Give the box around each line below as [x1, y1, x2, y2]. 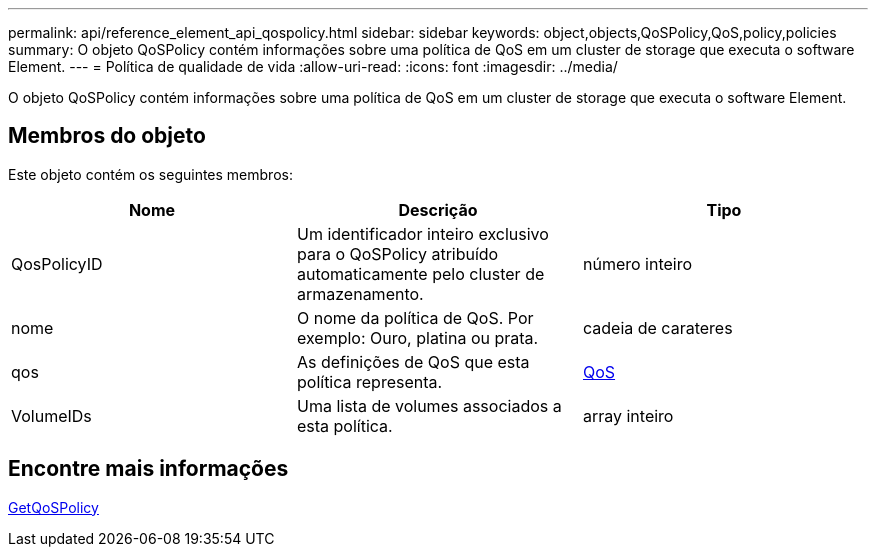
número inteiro [582, 253, 693, 274]
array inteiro [582, 405, 674, 426]
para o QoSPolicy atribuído [296, 243, 499, 264]
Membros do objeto [8, 123, 206, 149]
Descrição [398, 199, 478, 220]
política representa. [296, 371, 443, 392]
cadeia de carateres [582, 317, 733, 338]
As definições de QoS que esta [296, 351, 530, 372]
